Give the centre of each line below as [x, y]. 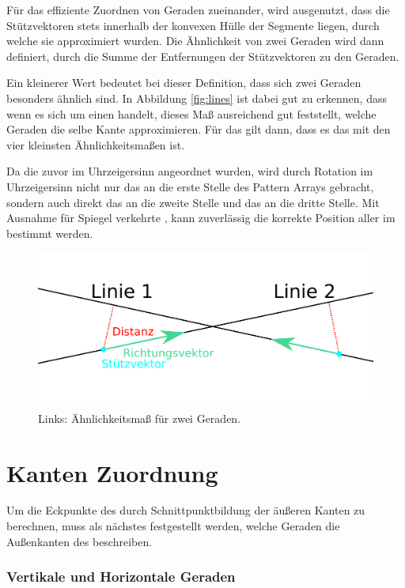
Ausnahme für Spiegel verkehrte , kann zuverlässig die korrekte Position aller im [201, 218]
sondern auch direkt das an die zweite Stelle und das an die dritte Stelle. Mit [193, 202]
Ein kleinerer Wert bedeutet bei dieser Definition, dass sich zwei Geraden [184, 83]
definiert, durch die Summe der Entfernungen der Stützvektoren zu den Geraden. [203, 56]
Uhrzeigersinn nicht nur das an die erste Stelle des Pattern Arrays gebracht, [190, 186]
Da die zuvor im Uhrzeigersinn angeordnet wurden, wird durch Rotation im [190, 171]
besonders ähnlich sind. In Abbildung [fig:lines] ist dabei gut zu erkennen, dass [197, 98]
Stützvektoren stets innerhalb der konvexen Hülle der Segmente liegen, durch [193, 25]
